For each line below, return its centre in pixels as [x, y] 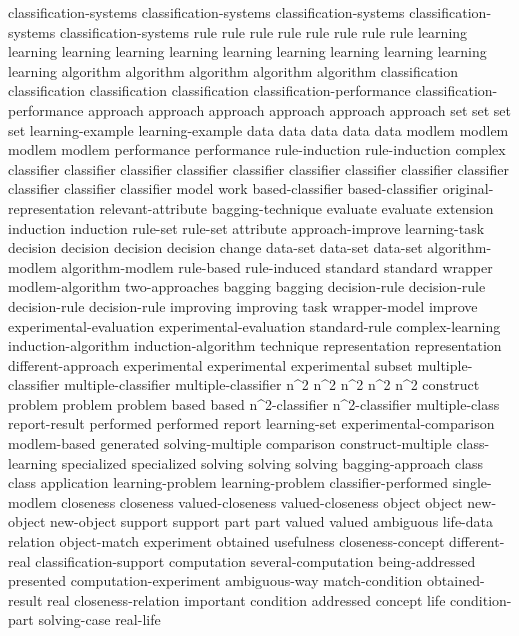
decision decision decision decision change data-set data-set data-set [215, 247]
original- [468, 188]
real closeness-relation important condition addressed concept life [246, 599]
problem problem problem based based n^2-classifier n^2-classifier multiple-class [254, 403]
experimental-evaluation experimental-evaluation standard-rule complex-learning [254, 325]
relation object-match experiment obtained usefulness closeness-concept [226, 541]
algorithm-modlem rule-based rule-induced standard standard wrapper [277, 266]
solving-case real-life [99, 619]
